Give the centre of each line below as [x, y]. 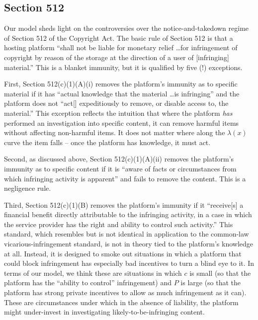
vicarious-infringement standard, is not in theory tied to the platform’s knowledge [129, 244]
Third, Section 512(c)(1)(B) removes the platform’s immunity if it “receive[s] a [124, 204]
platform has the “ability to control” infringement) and [88, 282]
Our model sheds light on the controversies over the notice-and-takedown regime [127, 28]
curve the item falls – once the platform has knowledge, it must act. [107, 142]
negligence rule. [28, 188]
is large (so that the [211, 282]
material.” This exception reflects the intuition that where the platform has [118, 113]
